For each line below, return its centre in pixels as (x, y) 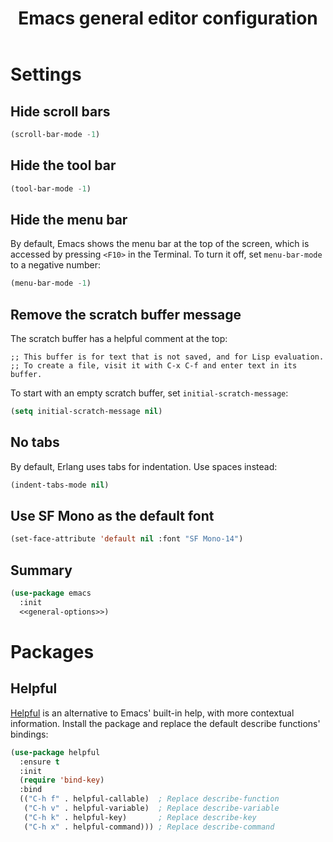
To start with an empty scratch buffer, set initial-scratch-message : (149, 393)
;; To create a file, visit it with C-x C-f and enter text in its (154, 366)
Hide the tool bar (63, 165)
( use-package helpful (55, 752)
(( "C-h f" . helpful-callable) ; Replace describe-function (149, 799)
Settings (46, 74)
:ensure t (39, 762)
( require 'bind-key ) (62, 780)
